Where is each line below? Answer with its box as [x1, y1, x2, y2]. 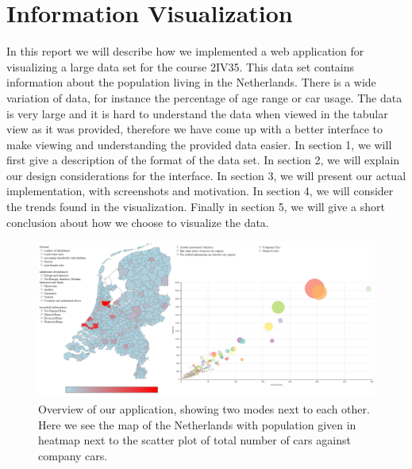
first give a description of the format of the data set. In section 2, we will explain [6, 152, 400, 168]
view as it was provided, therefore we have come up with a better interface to [6, 121, 383, 137]
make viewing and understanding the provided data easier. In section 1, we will [6, 136, 392, 152]
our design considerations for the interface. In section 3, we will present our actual [6, 167, 406, 183]
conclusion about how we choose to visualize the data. [6, 213, 269, 230]
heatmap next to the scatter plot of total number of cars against [38, 432, 351, 448]
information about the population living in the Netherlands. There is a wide [6, 74, 376, 90]
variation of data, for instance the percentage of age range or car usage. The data [6, 89, 402, 106]
